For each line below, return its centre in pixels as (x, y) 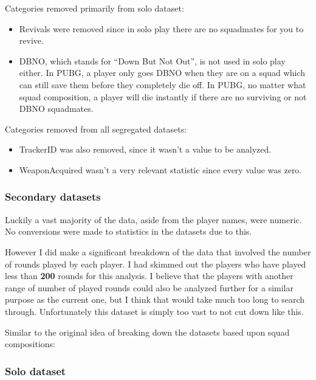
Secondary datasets (53, 197)
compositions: (30, 344)
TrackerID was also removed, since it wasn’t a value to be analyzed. (145, 149)
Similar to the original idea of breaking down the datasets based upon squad (147, 332)
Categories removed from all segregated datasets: (96, 129)
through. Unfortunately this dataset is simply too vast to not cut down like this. (154, 311)
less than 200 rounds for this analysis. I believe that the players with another (149, 276)
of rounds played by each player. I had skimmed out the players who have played (156, 264)
